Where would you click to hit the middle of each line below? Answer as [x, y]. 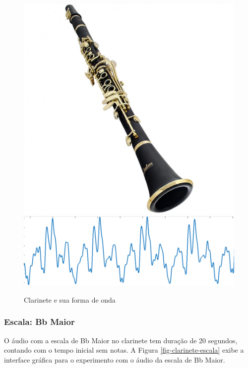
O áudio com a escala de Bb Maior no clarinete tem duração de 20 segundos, [121, 340]
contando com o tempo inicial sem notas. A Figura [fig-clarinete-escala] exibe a [124, 350]
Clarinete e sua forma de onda [70, 299]
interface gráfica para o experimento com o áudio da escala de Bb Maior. [115, 359]
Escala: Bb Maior [39, 322]
